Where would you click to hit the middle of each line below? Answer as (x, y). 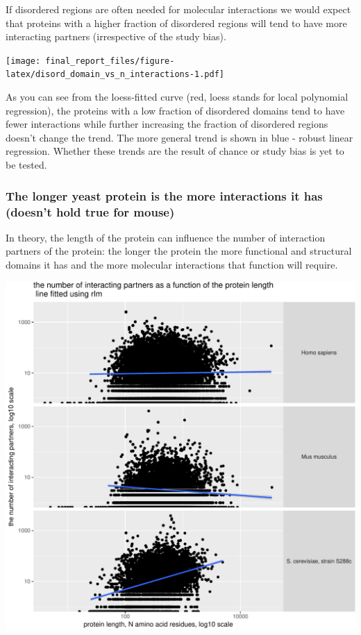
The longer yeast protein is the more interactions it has (164, 195)
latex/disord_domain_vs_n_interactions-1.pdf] (115, 75)
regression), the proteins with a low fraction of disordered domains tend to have (175, 110)
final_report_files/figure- (110, 61)
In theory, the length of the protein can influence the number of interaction (166, 237)
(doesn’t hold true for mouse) (90, 211)
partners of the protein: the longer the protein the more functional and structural (179, 251)
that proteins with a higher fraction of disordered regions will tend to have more (176, 23)
